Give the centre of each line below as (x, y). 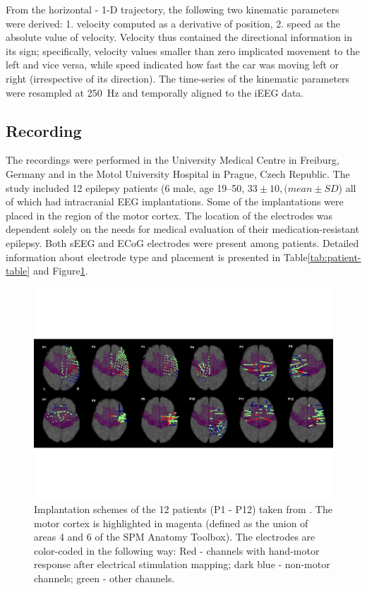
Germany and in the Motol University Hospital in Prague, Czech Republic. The (178, 173)
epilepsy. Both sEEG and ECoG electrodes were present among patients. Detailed (182, 242)
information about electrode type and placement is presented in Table (157, 257)
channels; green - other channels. (104, 578)
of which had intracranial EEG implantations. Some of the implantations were (175, 201)
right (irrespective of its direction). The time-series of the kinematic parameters (178, 78)
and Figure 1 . (60, 271)
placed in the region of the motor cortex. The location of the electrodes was (169, 215)
